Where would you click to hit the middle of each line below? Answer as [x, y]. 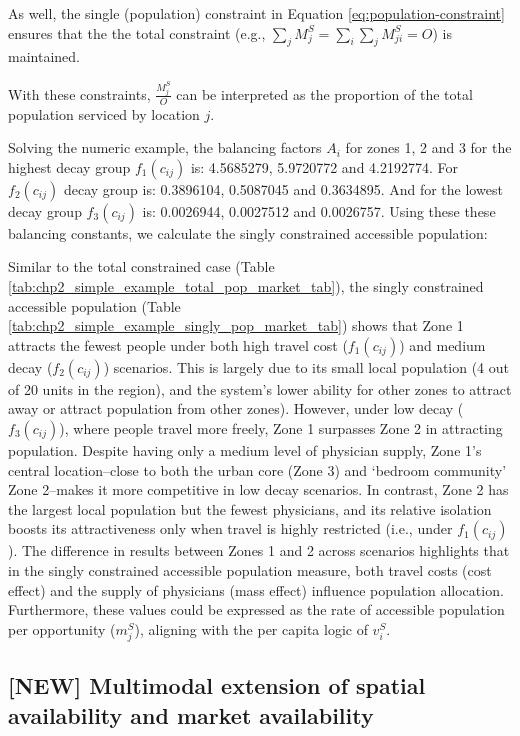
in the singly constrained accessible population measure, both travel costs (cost [250, 570]
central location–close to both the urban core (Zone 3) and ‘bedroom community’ [257, 469]
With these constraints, [79, 93]
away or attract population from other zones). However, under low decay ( [236, 408]
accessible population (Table [94, 305]
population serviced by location [104, 113]
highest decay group [69, 166]
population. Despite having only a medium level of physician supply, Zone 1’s [245, 450]
